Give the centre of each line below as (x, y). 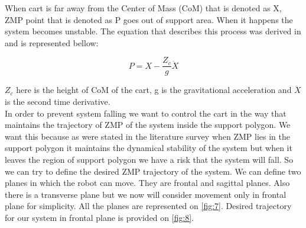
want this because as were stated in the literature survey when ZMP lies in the (147, 136)
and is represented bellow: (52, 42)
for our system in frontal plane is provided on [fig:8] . (100, 217)
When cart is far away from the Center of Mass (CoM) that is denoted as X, (143, 8)
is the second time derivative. (58, 102)
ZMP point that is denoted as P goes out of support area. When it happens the (149, 19)
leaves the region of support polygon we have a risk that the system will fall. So (149, 159)
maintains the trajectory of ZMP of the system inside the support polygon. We (148, 125)
